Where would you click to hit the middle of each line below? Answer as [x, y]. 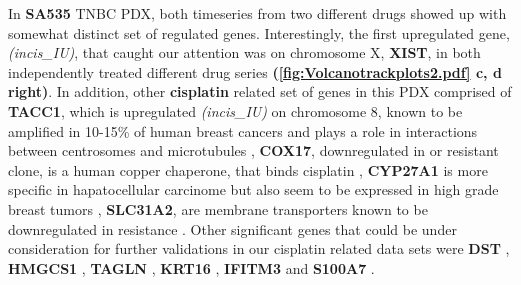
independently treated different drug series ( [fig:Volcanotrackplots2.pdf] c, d [255, 71]
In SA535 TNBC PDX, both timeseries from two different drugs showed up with [257, 13]
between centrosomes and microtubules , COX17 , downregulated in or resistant [253, 150]
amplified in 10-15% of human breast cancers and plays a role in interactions [243, 130]
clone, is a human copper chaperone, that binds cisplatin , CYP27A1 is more [248, 169]
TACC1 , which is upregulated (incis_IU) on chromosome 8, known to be [235, 110]
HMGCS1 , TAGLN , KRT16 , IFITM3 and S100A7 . [191, 267]
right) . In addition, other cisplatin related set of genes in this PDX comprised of [260, 91]
